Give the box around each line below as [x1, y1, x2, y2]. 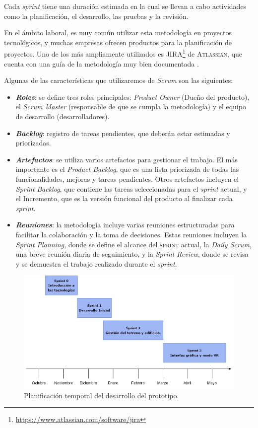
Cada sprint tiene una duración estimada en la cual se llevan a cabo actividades [4, 1, 247, 11]
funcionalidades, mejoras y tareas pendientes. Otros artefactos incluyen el [15, 173, 239, 184]
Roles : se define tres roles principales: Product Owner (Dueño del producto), [15, 91, 250, 102]
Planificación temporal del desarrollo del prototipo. [24, 390, 179, 400]
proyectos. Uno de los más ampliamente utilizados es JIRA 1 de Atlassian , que [4, 47, 243, 59]
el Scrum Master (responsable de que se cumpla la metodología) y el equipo [15, 101, 246, 112]
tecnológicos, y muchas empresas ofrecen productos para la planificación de [4, 37, 232, 47]
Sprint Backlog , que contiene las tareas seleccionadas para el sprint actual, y [15, 183, 247, 194]
